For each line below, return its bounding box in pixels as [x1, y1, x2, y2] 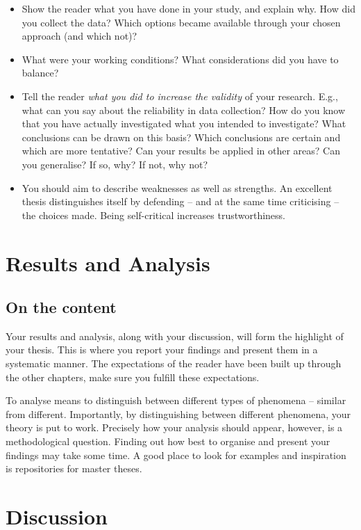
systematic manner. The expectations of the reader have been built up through [6, 356, 342, 371]
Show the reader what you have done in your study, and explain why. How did [22, 1, 355, 15]
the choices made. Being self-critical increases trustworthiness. [22, 207, 286, 222]
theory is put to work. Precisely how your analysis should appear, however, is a [6, 420, 343, 435]
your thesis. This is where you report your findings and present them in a [6, 342, 318, 357]
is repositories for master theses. [6, 461, 142, 476]
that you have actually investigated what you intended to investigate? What [22, 116, 346, 131]
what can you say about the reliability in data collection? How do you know [22, 102, 346, 117]
